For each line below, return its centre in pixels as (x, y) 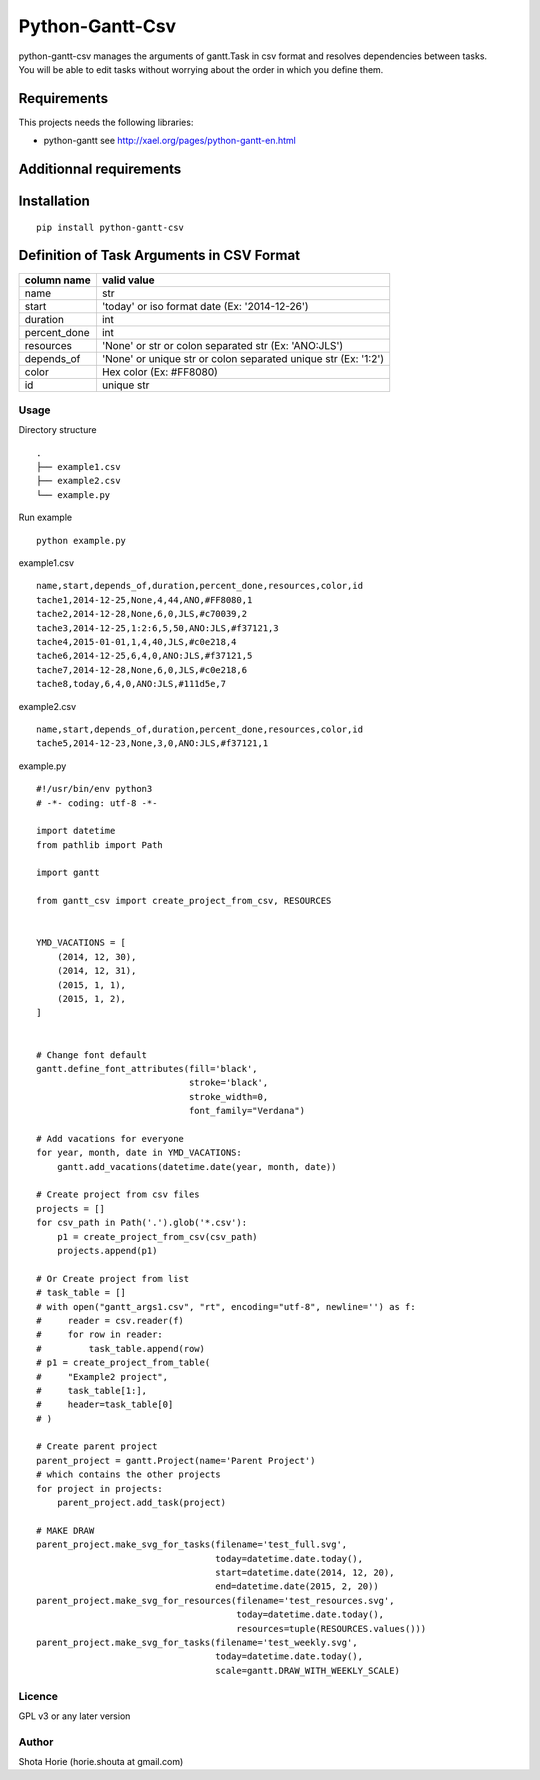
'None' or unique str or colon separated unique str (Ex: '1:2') (243, 358)
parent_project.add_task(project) (141, 1503)
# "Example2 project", (102, 1376)
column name (57, 280)
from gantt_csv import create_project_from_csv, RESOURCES (184, 901)
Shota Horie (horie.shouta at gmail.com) (101, 1762)
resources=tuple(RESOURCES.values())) (331, 1628)
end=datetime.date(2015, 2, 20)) (297, 1586)
